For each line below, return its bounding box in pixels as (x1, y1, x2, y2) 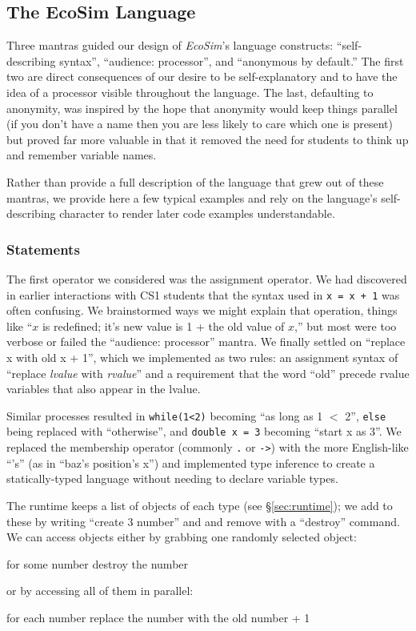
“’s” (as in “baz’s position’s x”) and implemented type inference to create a (6, 454, 375, 471)
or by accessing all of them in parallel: (6, 582, 194, 599)
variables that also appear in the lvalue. (6, 380, 201, 397)
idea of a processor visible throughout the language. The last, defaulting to (6, 83, 374, 100)
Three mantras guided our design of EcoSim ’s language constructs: (6, 37, 334, 54)
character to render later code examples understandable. (59, 205, 335, 222)
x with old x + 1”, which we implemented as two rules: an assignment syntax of (6, 348, 398, 365)
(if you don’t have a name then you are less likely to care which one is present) (6, 115, 393, 132)
